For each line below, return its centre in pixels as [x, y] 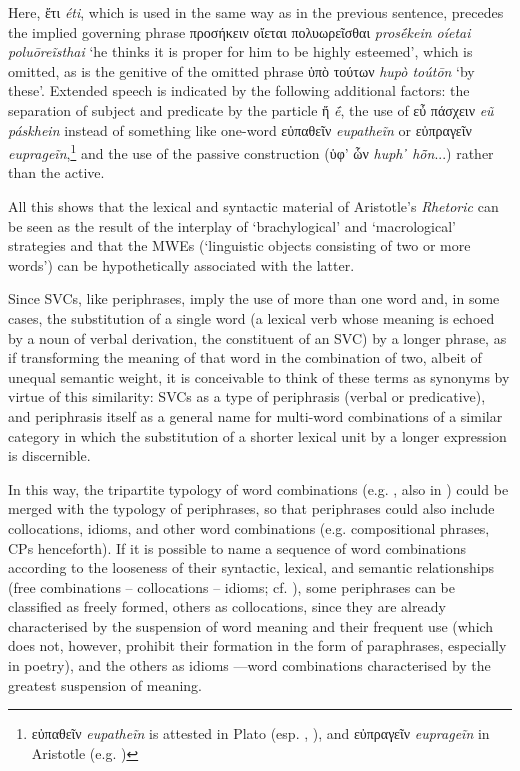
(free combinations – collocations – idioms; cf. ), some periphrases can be [232, 586]
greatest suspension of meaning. [105, 684]
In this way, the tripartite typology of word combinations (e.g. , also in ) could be [258, 488]
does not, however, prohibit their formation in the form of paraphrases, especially [257, 645]
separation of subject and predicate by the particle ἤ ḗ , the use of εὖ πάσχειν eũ [251, 109]
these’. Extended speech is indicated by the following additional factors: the [239, 90]
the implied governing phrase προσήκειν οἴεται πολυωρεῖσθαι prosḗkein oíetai [239, 31]
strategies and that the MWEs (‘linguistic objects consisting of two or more [239, 245]
